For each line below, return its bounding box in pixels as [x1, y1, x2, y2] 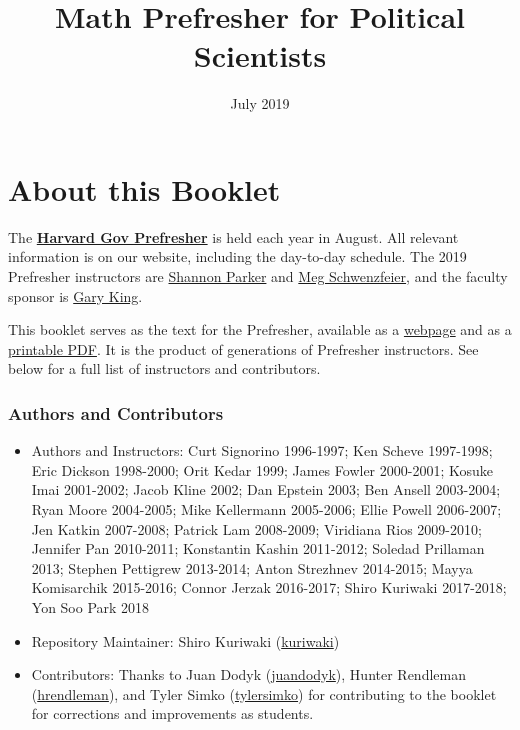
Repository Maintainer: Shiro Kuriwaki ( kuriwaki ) [31, 630, 340, 651]
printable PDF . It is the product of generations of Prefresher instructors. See [8, 338, 479, 359]
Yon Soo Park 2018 [31, 596, 150, 617]
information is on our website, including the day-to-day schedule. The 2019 [8, 246, 467, 267]
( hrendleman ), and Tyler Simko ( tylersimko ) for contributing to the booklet [31, 683, 497, 704]
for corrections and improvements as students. [31, 703, 314, 724]
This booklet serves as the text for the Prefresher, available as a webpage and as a [8, 319, 512, 340]
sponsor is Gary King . [8, 285, 143, 306]
